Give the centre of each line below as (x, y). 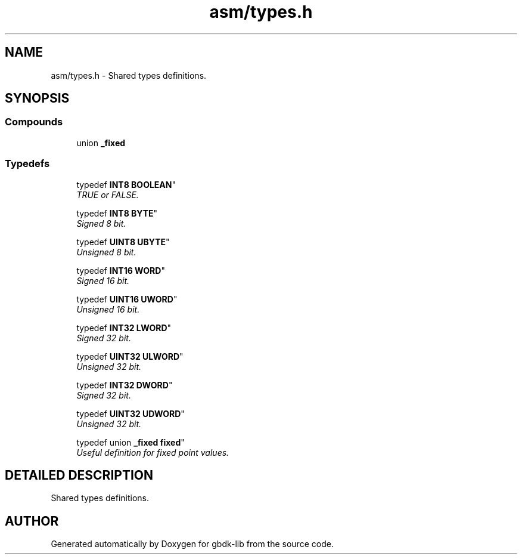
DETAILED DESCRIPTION (79, 475)
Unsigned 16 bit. (108, 309)
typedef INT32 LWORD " (124, 328)
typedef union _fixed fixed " (130, 442)
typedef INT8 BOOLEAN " (126, 184)
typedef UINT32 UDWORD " (130, 413)
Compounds (34, 122)
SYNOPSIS (37, 98)
